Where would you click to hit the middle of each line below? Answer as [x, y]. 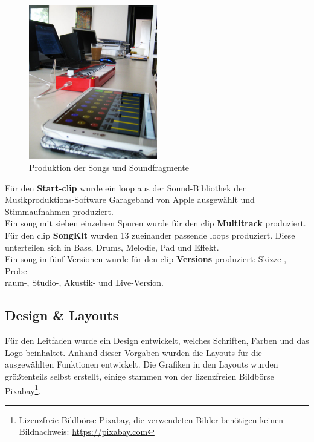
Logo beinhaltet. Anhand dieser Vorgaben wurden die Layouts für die [133, 352]
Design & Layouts [62, 315]
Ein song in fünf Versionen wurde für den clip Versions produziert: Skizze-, [146, 259]
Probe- [18, 270]
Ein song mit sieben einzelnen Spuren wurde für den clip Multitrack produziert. [155, 223]
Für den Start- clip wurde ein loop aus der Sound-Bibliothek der [125, 187]
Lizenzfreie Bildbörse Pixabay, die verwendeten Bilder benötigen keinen [151, 419]
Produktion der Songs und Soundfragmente [109, 167]
